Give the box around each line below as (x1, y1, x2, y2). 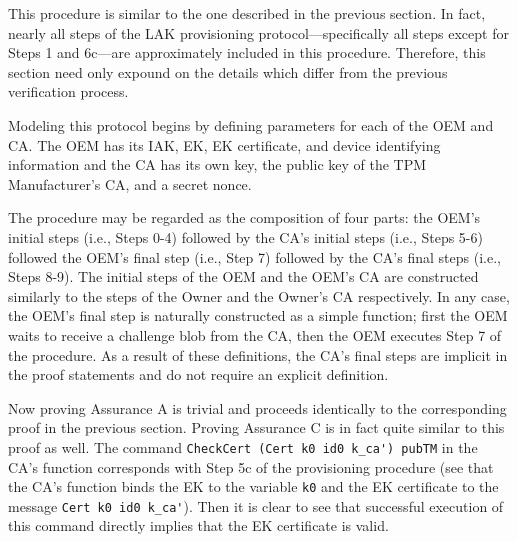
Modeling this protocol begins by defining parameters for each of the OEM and (8, 114, 494, 135)
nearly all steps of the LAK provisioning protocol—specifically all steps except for (8, 22, 509, 43)
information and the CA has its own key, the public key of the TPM (8, 154, 427, 175)
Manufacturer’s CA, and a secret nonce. (8, 173, 252, 194)
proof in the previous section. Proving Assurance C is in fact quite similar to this (8, 417, 505, 438)
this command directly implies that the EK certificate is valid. (8, 515, 389, 536)
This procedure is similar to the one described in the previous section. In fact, (8, 3, 486, 23)
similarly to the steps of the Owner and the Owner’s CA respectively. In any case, (8, 285, 510, 306)
